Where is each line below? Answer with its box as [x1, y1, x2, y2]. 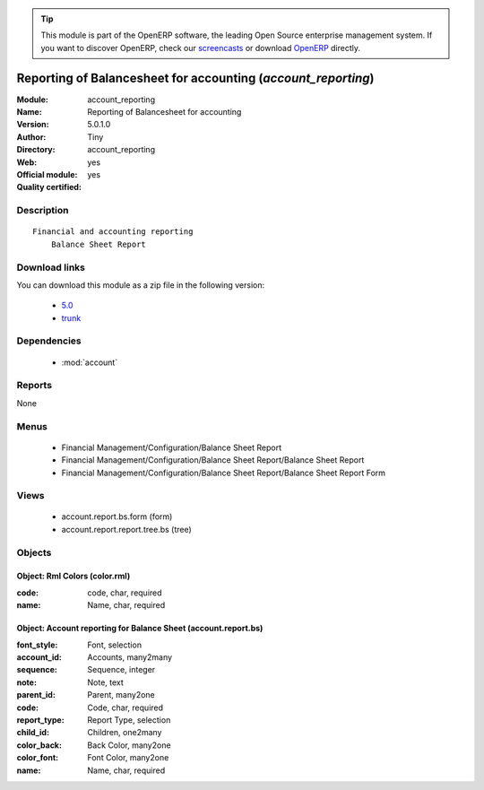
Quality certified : [16, 182, 82, 193]
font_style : [16, 639, 58, 650]
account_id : [16, 651, 62, 663]
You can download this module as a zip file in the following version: [16, 279, 265, 291]
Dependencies [16, 334, 82, 347]
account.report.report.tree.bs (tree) [61, 524, 192, 534]
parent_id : [16, 690, 56, 700]
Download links [16, 261, 85, 273]
